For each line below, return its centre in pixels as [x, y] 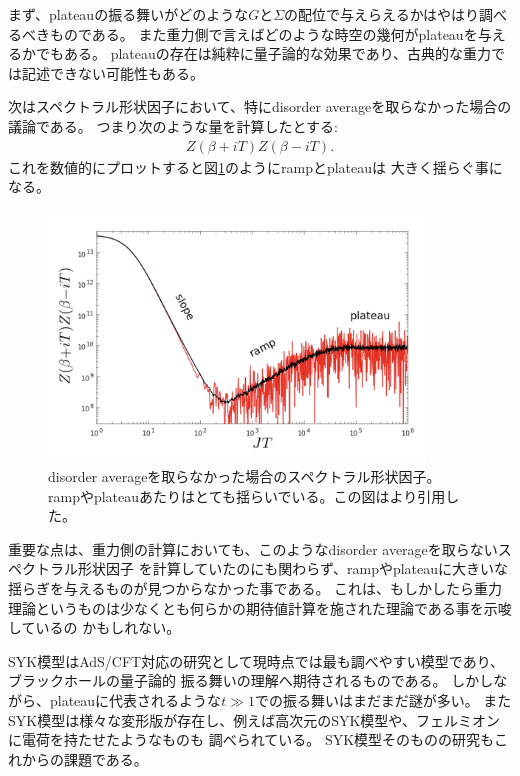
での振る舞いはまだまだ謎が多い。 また [383, 700]
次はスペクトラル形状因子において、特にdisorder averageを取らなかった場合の [260, 106]
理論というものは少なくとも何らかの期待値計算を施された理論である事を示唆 [260, 607]
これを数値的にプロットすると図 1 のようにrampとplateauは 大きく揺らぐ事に [255, 166]
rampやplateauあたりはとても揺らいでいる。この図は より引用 [247, 495]
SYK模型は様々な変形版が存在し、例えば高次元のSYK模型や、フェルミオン [254, 719]
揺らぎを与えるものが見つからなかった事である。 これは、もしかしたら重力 [255, 588]
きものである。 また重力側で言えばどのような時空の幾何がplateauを [256, 33]
